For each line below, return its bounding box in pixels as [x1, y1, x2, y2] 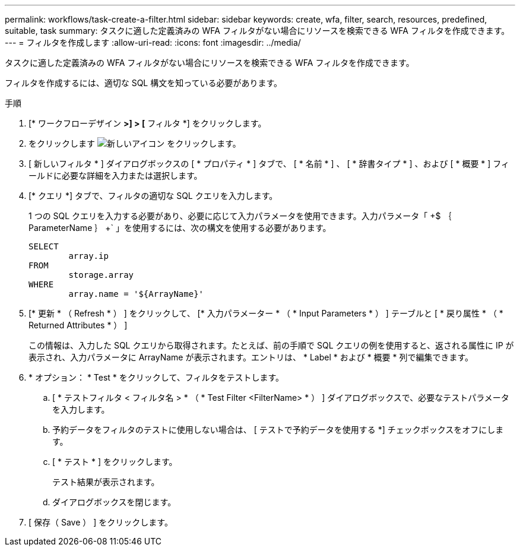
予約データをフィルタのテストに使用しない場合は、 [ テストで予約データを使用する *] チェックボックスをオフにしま [52, 425, 504, 435]
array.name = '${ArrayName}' [68, 289, 204, 299]
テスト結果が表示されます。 [52, 477, 160, 487]
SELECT [28, 242, 59, 251]
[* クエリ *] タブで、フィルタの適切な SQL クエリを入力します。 [28, 191, 278, 201]
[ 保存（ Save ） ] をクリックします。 [28, 517, 173, 527]
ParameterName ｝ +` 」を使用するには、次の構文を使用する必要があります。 [28, 223, 331, 233]
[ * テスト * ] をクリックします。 [52, 457, 177, 467]
